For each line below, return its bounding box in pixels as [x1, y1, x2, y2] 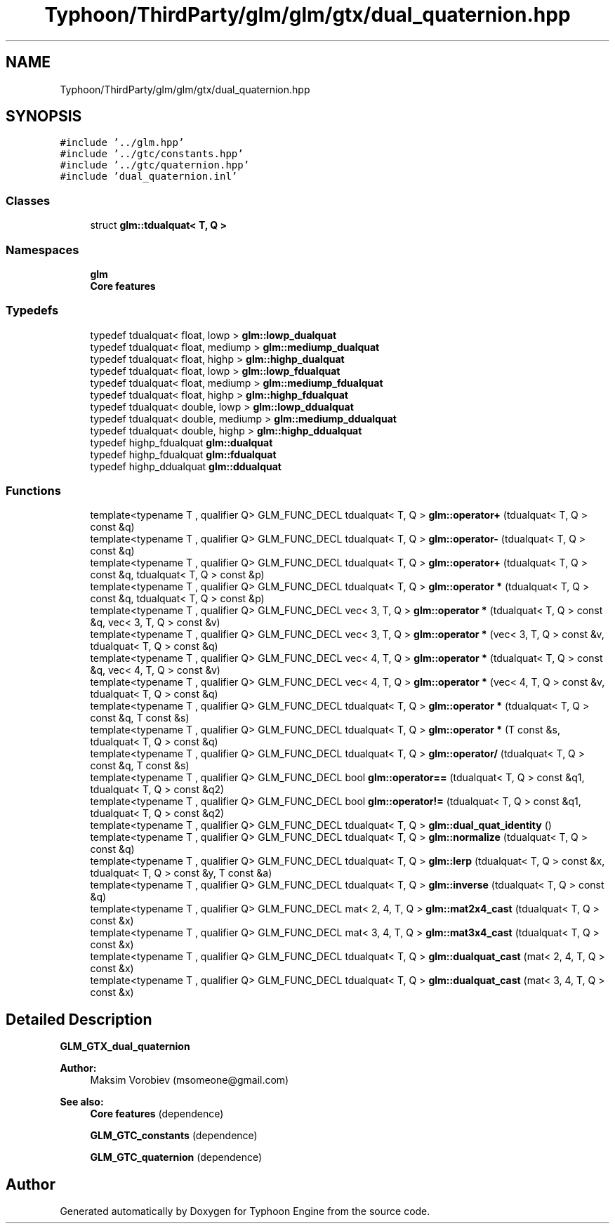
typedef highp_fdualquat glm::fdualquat [90, 448, 277, 460]
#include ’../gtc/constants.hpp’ [60, 148, 244, 160]
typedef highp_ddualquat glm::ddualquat [90, 460, 282, 472]
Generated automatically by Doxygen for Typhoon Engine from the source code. [60, 1205, 430, 1218]
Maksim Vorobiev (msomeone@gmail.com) [90, 1074, 289, 1087]
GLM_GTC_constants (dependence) [90, 1129, 258, 1142]
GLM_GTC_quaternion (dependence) [90, 1151, 263, 1164]
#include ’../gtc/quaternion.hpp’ [60, 159, 250, 171]
